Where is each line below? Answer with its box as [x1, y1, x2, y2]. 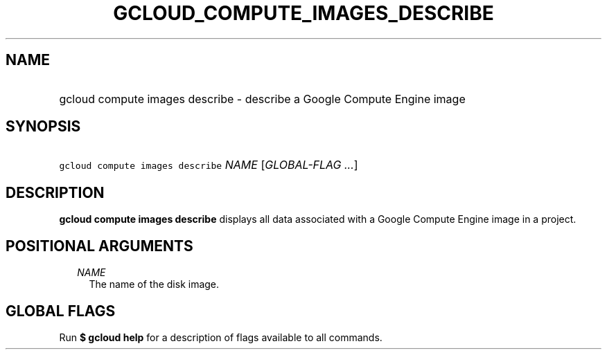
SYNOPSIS [6, 118, 81, 136]
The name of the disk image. [89, 278, 220, 291]
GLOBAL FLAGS [6, 302, 116, 320]
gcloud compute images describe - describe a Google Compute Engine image [59, 91, 466, 106]
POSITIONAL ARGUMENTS [6, 237, 193, 255]
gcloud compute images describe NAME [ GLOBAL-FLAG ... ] [59, 158, 358, 172]
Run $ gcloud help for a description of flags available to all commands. [59, 331, 382, 343]
